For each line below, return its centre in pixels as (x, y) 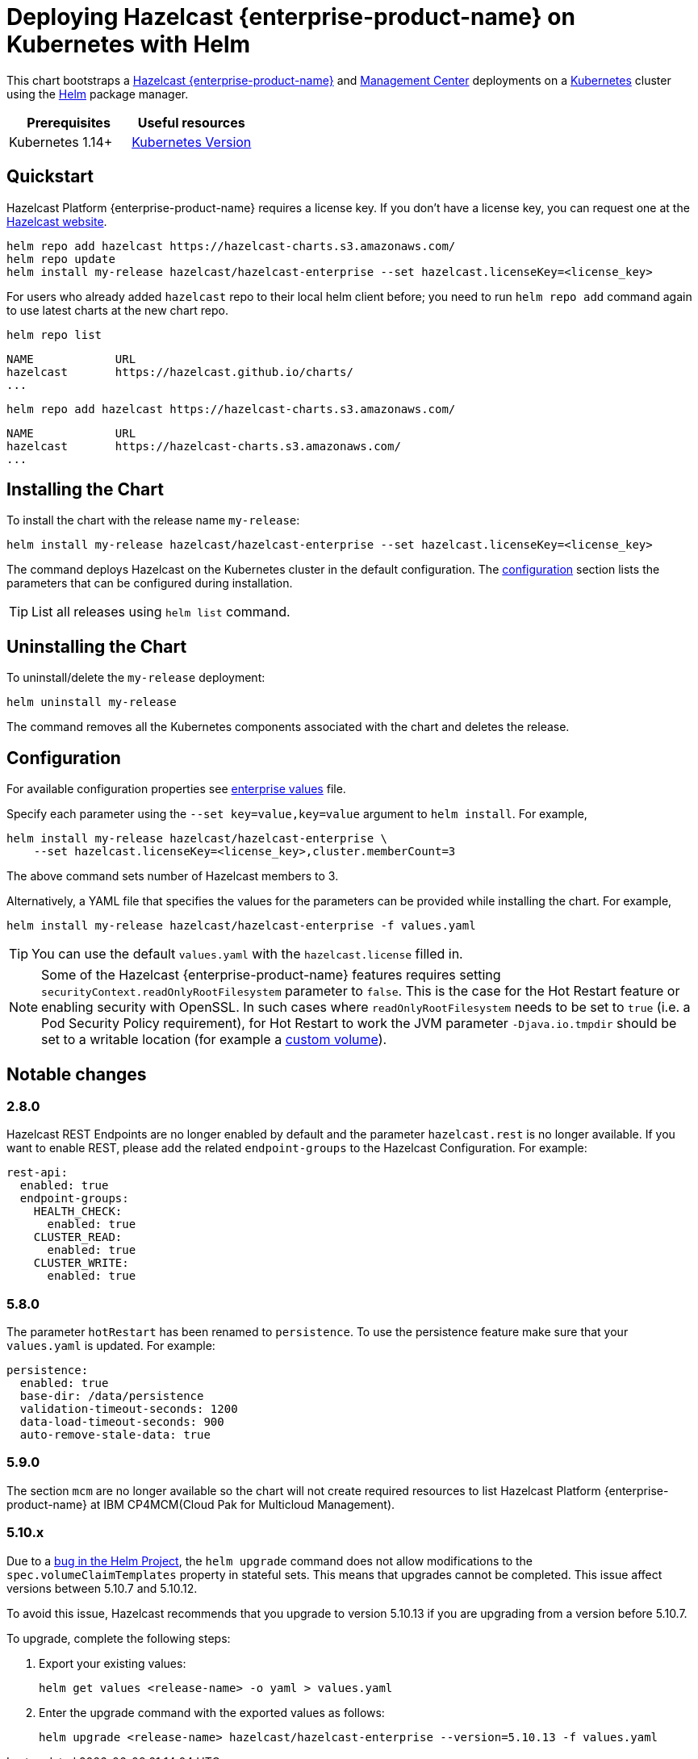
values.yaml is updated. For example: (111, 1346)
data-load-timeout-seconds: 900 (122, 1422)
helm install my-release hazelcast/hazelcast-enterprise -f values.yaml (241, 926)
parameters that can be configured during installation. (150, 583)
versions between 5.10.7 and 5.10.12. (102, 1588)
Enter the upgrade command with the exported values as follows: (212, 1712)
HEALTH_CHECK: (78, 1212)
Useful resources (191, 122)
